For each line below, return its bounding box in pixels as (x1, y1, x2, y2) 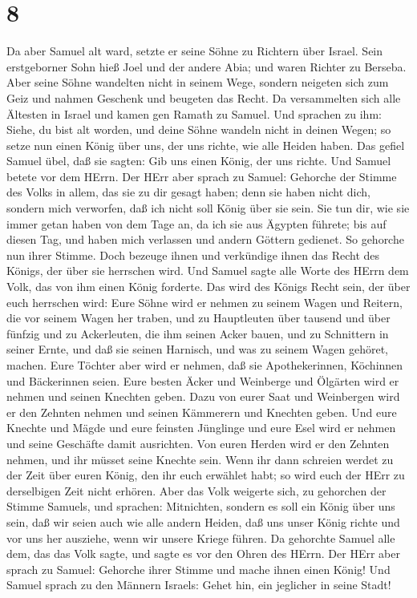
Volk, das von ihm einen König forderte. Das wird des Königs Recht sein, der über (6, 278, 411, 295)
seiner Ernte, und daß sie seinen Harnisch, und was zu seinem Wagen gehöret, (6, 341, 389, 358)
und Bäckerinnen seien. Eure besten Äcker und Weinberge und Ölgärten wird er (6, 372, 399, 389)
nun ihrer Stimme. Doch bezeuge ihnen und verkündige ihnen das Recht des (6, 246, 380, 263)
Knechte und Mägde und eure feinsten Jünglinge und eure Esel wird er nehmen (6, 419, 396, 436)
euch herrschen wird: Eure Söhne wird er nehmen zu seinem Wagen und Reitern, (6, 293, 403, 310)
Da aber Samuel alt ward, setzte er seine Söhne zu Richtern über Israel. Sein (6, 42, 383, 59)
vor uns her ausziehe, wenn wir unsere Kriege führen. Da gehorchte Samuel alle (6, 529, 395, 546)
